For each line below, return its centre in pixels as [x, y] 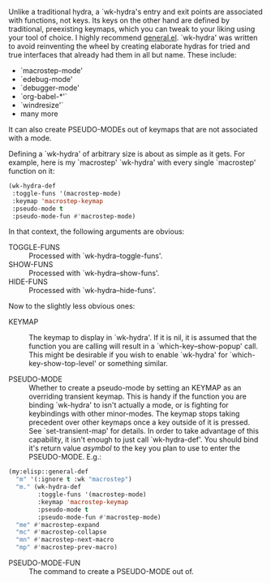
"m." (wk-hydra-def [49, 487]
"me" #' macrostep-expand [58, 525]
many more [39, 114]
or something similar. [133, 364]
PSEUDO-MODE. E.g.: [65, 457]
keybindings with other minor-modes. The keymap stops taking [134, 414]
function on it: [32, 171]
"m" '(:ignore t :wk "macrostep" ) [74, 479]
